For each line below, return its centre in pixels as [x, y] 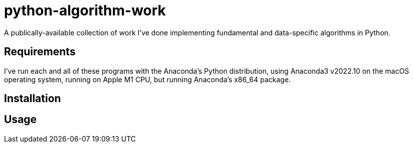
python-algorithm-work [85, 10]
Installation [33, 99]
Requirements [40, 52]
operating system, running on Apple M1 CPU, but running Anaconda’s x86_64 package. [147, 79]
